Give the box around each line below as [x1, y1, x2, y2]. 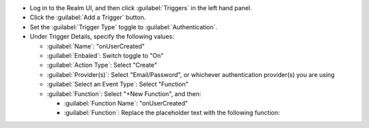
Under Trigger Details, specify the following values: [29, 33, 174, 41]
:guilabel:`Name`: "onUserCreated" [46, 42, 145, 50]
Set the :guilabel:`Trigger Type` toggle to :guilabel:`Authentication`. [29, 22, 218, 31]
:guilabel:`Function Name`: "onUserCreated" [64, 99, 188, 107]
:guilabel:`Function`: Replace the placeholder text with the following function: [64, 109, 280, 117]
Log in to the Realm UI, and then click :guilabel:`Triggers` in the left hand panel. [29, 4, 252, 12]
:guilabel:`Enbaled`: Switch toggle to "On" [46, 51, 164, 59]
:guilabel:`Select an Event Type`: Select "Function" [46, 80, 189, 89]
